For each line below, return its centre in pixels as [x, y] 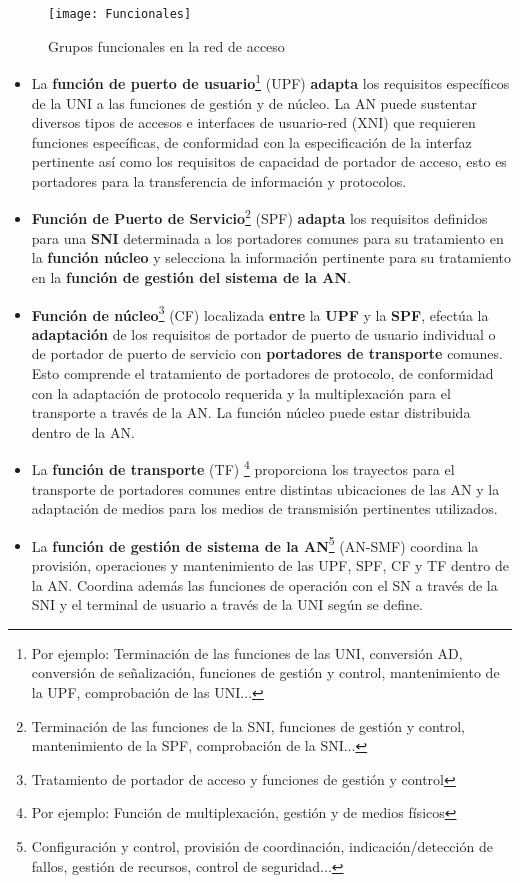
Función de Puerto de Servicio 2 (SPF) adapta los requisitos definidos [259, 217]
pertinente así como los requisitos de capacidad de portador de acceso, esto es [269, 161]
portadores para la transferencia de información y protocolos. [219, 180]
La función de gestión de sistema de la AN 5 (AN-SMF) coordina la [255, 544]
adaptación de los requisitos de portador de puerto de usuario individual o [263, 333]
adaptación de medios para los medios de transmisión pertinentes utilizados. [264, 508]
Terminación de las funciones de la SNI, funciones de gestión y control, [248, 725]
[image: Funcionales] [120, 14]
